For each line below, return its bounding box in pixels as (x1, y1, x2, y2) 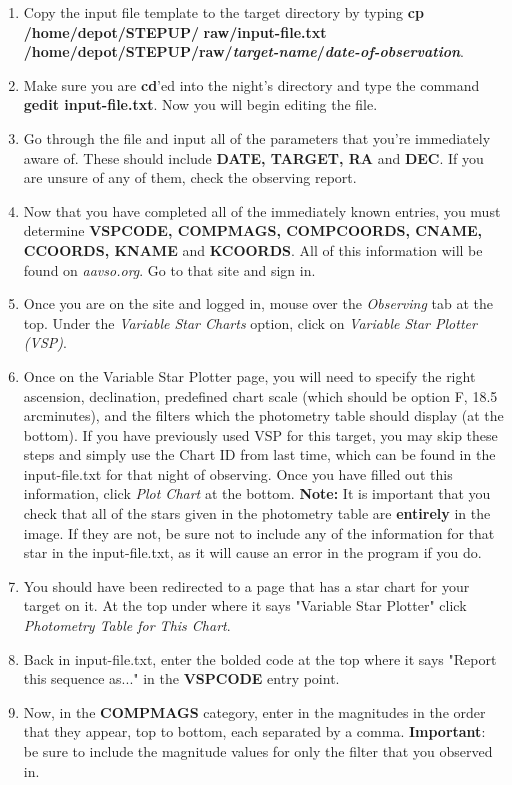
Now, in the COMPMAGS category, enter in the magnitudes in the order (23, 701, 486, 722)
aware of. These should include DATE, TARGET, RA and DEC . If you (23, 147, 484, 168)
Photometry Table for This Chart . (23, 615, 231, 636)
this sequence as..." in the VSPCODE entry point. (23, 668, 340, 689)
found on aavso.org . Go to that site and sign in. (23, 259, 316, 280)
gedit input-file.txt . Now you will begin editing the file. (23, 94, 378, 115)
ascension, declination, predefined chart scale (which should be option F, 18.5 (23, 385, 498, 406)
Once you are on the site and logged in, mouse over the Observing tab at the (23, 293, 494, 314)
